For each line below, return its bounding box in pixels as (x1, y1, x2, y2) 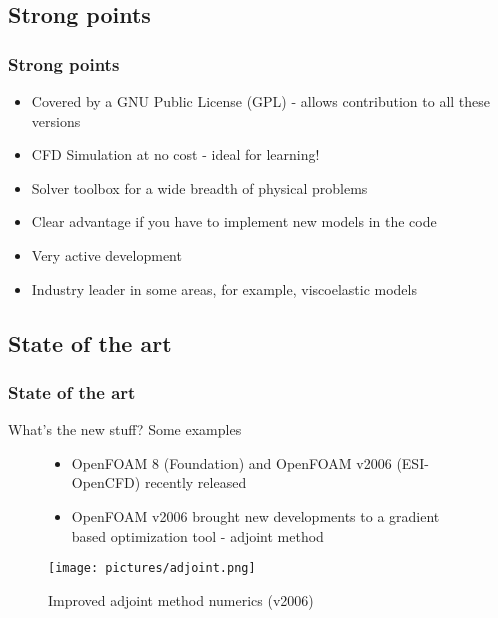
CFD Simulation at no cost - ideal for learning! (31, 144, 320, 165)
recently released (144, 472, 247, 493)
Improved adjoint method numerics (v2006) (48, 589, 314, 610)
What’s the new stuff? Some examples (8, 419, 242, 440)
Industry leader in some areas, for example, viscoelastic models (31, 278, 417, 299)
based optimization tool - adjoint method (71, 525, 324, 546)
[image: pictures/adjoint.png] (48, 561, 256, 576)
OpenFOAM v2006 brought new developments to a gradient (71, 505, 440, 526)
